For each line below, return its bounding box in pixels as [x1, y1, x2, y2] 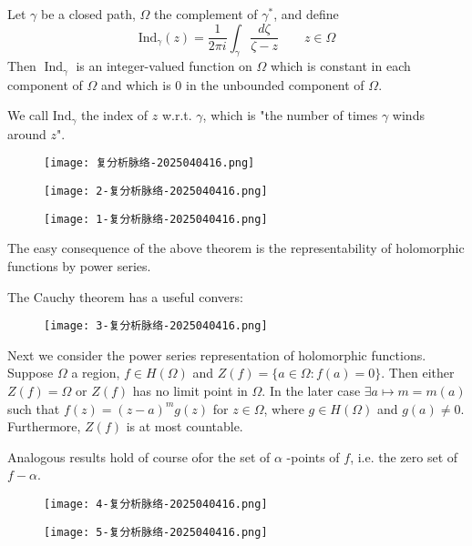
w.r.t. [161, 106, 192, 125]
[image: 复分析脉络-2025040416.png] [44, 157, 255, 170]
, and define [273, 5, 339, 23]
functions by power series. [7, 257, 151, 276]
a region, [71, 363, 120, 382]
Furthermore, [7, 417, 81, 436]
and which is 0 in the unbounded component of [100, 75, 364, 94]
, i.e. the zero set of [350, 447, 458, 466]
